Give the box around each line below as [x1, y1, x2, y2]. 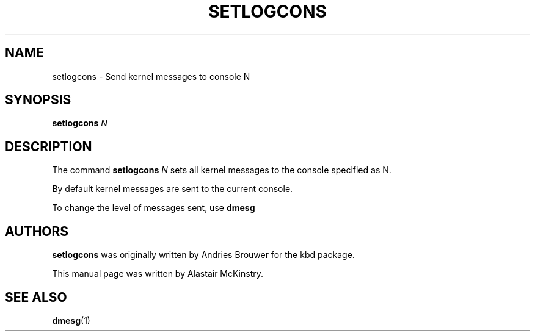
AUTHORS [5, 223, 69, 239]
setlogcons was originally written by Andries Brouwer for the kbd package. [52, 249, 355, 260]
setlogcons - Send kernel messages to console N [52, 71, 250, 82]
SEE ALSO [5, 289, 67, 305]
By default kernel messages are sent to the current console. [52, 184, 293, 195]
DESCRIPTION [5, 138, 92, 154]
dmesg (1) [52, 315, 90, 326]
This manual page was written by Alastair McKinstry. [52, 268, 264, 279]
